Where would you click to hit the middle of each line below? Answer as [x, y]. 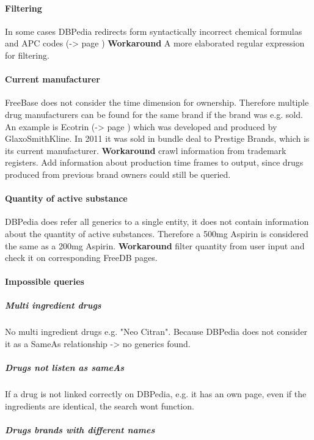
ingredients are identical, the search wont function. [100, 405]
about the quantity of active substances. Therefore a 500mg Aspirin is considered [157, 233]
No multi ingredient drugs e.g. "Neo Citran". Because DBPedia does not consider [156, 332]
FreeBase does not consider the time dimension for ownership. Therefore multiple [157, 102]
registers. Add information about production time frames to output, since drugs [154, 162]
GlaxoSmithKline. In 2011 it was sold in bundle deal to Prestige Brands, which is [157, 138]
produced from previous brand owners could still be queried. [118, 174]
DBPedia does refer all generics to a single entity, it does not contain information [157, 222]
